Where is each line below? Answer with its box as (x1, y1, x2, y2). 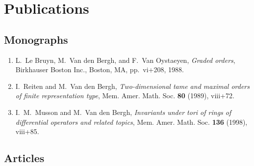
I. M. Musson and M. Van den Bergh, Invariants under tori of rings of (15, 107, 231, 117)
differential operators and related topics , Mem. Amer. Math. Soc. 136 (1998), (15, 116, 248, 127)
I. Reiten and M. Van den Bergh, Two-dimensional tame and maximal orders (15, 81, 250, 91)
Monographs (4, 31, 68, 47)
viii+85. (15, 126, 39, 137)
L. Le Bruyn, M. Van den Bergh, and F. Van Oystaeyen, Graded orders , (15, 55, 235, 65)
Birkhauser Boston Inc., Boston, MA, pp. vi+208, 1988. (15, 64, 184, 75)
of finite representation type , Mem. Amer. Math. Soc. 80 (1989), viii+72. (15, 90, 234, 101)
